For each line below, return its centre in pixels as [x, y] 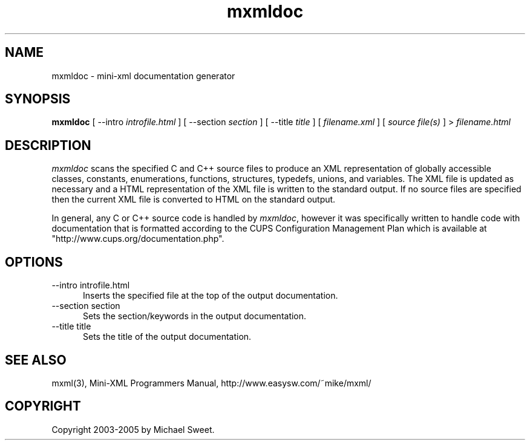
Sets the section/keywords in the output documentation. [195, 316]
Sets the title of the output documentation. [167, 337]
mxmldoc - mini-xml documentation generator [143, 76]
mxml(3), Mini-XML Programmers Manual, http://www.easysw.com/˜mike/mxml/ [211, 383]
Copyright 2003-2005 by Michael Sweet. [133, 429]
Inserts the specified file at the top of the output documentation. [211, 296]
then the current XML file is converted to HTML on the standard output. [194, 200]
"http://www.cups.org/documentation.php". [138, 239]
